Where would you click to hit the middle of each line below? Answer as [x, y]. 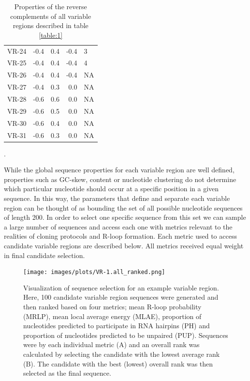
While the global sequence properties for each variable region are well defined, [119, 170]
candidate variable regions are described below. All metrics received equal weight [124, 245]
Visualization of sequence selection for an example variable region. [121, 287]
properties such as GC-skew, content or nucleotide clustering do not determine [120, 179]
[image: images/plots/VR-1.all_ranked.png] [94, 272]
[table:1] [51, 35]
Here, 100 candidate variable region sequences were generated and [121, 297]
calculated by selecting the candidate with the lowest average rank [122, 354]
